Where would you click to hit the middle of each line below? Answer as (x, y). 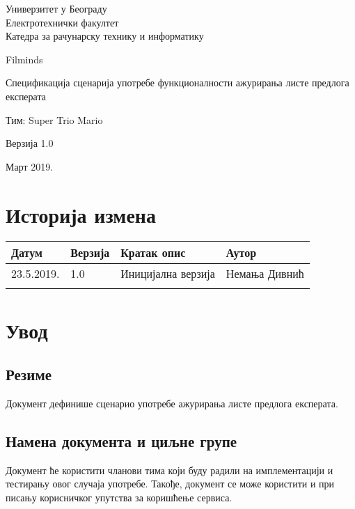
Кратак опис (153, 253)
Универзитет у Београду (56, 8)
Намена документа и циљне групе (121, 441)
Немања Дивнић (265, 274)
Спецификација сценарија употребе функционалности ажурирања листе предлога (177, 83)
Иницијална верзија (168, 274)
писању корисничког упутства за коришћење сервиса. (119, 498)
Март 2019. (30, 166)
